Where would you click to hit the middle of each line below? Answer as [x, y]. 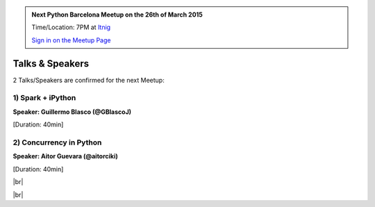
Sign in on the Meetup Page [71, 40]
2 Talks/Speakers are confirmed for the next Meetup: [89, 80]
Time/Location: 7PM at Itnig [71, 27]
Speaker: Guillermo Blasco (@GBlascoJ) [72, 112]
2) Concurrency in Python [57, 142]
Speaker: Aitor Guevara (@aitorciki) [65, 156]
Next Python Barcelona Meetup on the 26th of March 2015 [117, 15]
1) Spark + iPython [44, 98]
